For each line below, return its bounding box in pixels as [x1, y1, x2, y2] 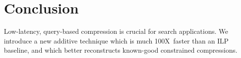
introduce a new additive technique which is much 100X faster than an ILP [4, 35, 229, 45]
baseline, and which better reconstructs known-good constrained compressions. [4, 45, 238, 55]
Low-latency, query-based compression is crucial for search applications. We [4, 26, 228, 36]
